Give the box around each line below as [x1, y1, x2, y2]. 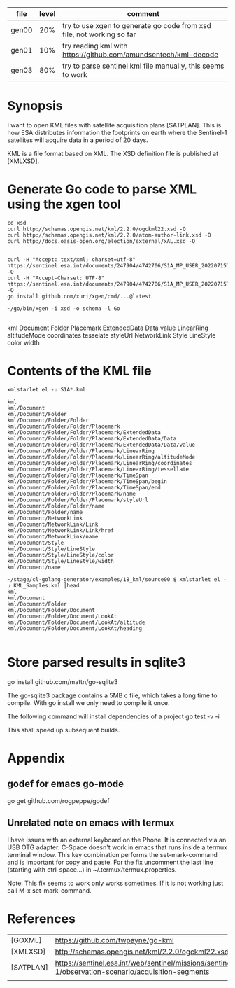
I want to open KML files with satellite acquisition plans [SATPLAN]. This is [7, 120, 222, 129]
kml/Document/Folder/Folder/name [7, 502, 105, 510]
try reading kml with [62, 41, 128, 50]
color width [7, 338, 40, 347]
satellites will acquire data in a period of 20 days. [7, 136, 148, 144]
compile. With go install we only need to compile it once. [7, 698, 170, 707]
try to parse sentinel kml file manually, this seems [62, 61, 225, 71]
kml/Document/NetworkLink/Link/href [7, 527, 114, 534]
